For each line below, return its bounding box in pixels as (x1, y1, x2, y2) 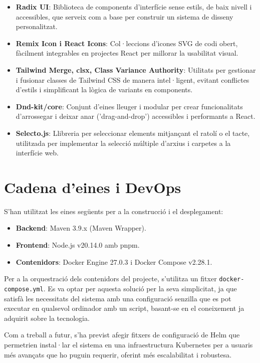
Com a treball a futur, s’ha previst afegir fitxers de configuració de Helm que (4, 329, 240, 340)
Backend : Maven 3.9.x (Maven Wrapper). (16, 223, 146, 233)
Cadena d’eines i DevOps (4, 176, 181, 197)
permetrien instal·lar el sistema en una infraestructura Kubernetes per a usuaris (4, 339, 253, 349)
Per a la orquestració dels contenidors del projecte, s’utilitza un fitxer (4, 273, 217, 284)
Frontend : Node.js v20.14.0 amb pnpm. (16, 240, 140, 250)
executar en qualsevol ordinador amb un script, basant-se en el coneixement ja (4, 303, 244, 313)
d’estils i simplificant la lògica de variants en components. (16, 84, 193, 95)
